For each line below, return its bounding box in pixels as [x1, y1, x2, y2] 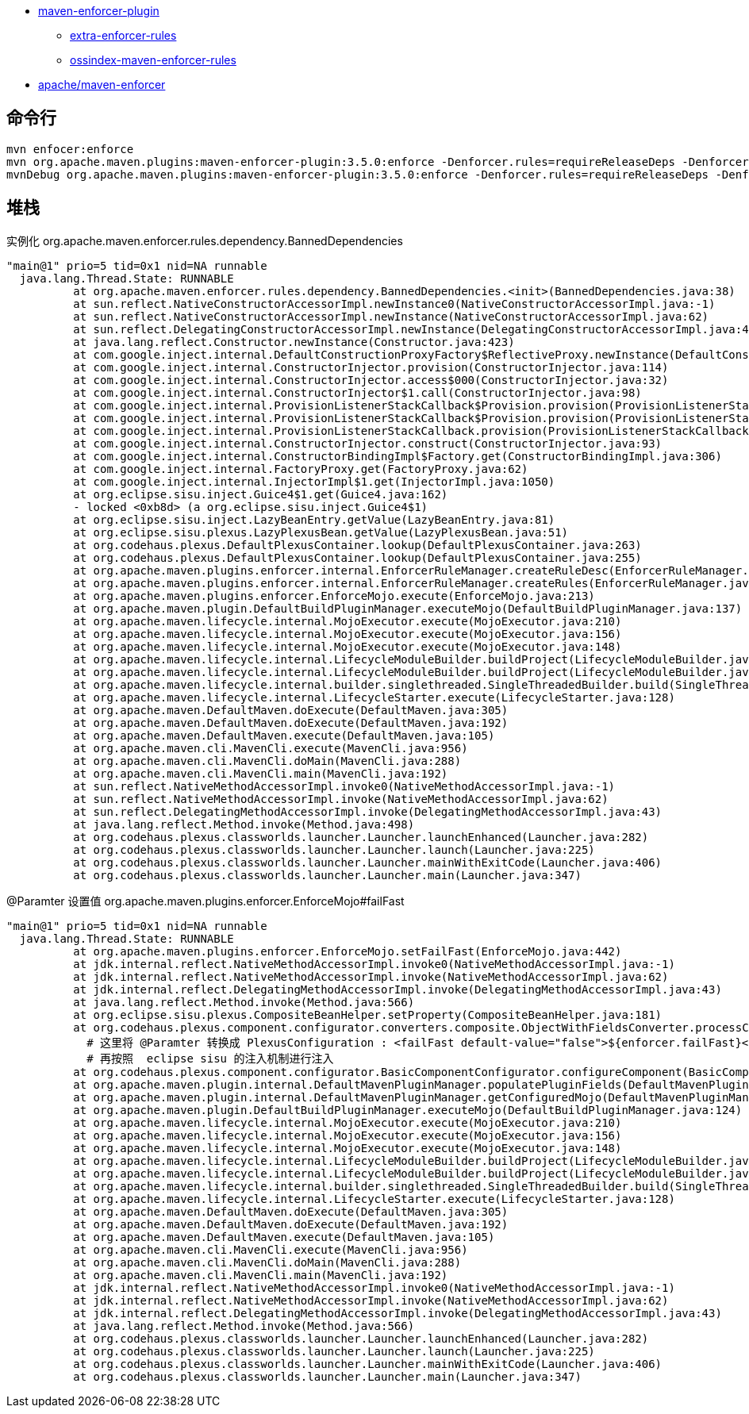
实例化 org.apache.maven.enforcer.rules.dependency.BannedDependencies [6, 233, 403, 248]
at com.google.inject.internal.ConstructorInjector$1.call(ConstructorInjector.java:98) [73, 386, 642, 399]
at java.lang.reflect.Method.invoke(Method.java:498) [73, 817, 415, 831]
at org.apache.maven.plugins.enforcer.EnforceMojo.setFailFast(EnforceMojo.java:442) [73, 944, 622, 958]
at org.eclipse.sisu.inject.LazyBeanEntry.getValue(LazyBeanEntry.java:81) [73, 513, 555, 526]
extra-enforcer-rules [70, 29, 177, 42]
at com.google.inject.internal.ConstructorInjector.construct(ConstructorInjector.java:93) [73, 436, 663, 450]
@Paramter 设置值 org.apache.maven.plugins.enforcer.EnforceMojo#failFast [6, 893, 405, 908]
